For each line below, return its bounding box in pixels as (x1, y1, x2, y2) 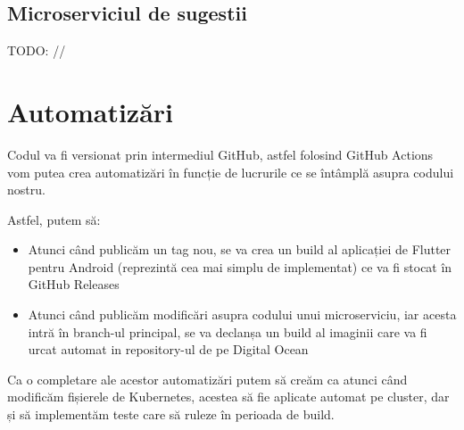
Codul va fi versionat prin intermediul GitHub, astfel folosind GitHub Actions (7, 145, 434, 163)
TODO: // (7, 41, 66, 60)
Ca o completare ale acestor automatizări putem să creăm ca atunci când (7, 369, 408, 388)
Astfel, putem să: (7, 210, 101, 228)
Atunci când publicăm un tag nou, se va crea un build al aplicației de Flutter (28, 240, 452, 259)
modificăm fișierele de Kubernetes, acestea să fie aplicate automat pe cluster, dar (7, 387, 450, 406)
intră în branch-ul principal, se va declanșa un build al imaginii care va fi (28, 322, 427, 341)
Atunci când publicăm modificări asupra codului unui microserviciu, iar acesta (28, 305, 457, 324)
